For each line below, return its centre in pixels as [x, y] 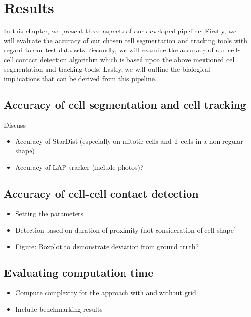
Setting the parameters [49, 213]
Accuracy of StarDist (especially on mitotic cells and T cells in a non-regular [129, 141]
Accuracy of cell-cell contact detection [101, 193]
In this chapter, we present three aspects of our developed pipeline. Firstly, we [120, 31]
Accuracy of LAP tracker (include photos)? [79, 167]
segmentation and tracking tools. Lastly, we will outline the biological [107, 69]
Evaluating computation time [79, 272]
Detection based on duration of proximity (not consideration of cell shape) [126, 230]
